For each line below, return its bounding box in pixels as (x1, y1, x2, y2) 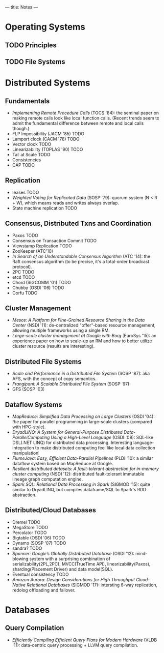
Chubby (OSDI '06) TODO (12, 285, 65, 291)
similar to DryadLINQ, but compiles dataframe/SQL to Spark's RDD (12, 487, 146, 493)
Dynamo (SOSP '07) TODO (12, 540, 67, 546)
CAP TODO (12, 162, 35, 168)
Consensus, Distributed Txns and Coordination (5, 219, 152, 228)
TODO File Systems (5, 58, 66, 66)
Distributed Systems (5, 77, 91, 89)
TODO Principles (5, 41, 57, 49)
